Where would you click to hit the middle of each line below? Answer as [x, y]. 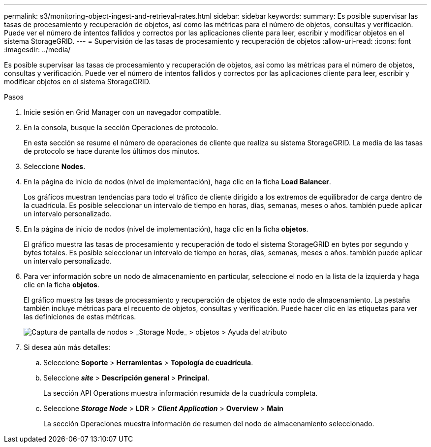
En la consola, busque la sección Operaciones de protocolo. [121, 127]
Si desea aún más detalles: [67, 347]
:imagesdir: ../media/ [37, 50]
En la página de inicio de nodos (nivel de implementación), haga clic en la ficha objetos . [166, 229]
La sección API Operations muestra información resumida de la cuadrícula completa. [181, 393]
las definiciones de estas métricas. [80, 317]
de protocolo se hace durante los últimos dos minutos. [112, 151]
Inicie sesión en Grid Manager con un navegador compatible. [123, 112]
